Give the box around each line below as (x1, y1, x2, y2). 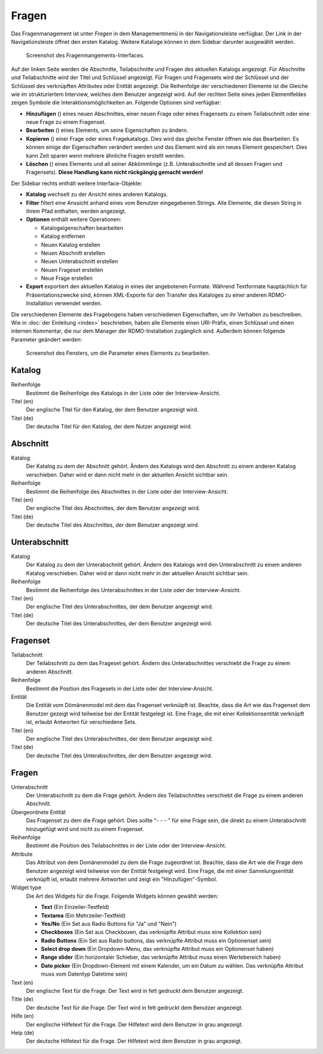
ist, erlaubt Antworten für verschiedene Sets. (26, 718, 137, 726)
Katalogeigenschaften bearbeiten (41, 224, 123, 231)
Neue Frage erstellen (41, 274, 93, 282)
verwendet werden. (54, 300, 102, 307)
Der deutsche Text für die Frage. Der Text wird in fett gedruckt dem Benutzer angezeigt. (26, 1004, 243, 1011)
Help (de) (11, 1029, 35, 1036)
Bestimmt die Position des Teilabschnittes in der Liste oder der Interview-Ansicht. (26, 842, 227, 849)
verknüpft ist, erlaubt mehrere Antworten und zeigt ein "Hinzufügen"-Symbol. (26, 875, 218, 883)
